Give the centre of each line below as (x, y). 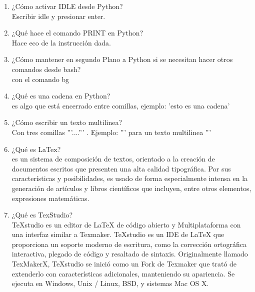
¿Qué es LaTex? (36, 149)
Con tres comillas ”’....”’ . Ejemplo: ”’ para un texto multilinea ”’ (111, 132)
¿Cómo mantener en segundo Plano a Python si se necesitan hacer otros (122, 59)
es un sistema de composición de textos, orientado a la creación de (113, 159)
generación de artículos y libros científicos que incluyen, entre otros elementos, (131, 188)
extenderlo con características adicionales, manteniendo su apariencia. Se (123, 273)
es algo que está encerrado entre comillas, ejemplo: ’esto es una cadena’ (121, 105)
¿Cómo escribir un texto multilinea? (67, 122)
